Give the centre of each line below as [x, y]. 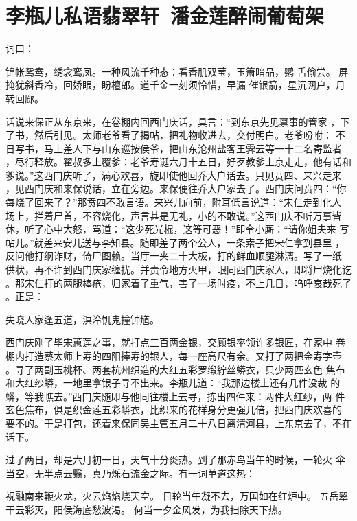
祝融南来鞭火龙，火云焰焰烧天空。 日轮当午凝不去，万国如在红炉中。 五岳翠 [177, 496]
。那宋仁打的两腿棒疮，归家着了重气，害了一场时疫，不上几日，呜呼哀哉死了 [178, 282]
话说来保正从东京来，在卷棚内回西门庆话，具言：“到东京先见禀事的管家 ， [173, 121]
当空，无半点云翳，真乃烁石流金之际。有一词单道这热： [130, 473]
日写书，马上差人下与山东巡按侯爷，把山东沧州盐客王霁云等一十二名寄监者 [174, 148]
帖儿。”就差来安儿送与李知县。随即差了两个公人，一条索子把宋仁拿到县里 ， [175, 242]
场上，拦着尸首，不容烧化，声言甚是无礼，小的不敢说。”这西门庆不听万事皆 [174, 215]
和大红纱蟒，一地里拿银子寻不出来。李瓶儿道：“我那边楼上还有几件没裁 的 [173, 383]
